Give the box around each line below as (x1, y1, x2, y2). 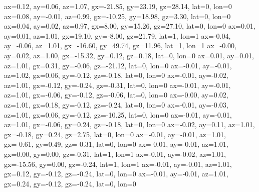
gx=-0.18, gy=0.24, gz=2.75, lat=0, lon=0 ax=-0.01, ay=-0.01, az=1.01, (4, 129, 226, 139)
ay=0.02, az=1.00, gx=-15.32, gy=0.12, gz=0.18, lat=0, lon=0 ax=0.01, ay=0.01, (4, 50, 254, 60)
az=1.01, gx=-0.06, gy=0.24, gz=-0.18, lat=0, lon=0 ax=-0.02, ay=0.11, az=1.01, (4, 119, 255, 130)
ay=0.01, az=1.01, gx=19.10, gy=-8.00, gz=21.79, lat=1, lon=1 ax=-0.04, (4, 30, 231, 41)
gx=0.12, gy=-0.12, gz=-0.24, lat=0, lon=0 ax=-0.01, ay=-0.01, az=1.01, (4, 168, 228, 179)
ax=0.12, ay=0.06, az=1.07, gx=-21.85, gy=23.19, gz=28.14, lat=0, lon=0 (4, 1, 232, 11)
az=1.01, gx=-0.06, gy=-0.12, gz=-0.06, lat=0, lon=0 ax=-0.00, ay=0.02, (4, 89, 228, 100)
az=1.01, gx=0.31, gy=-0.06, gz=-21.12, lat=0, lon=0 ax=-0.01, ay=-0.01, (4, 60, 232, 70)
